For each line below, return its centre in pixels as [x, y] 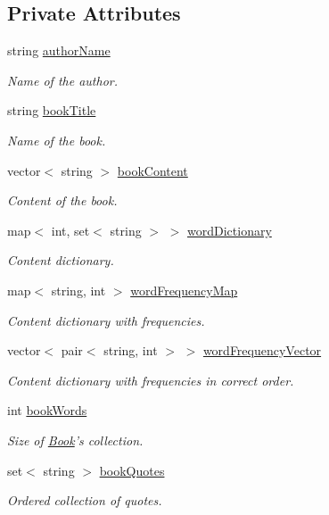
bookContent [152, 170]
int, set [70, 230]
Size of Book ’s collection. [75, 440]
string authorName [59, 50]
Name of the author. [63, 80]
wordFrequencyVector [262, 350]
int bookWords [47, 410]
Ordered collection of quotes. [85, 500]
